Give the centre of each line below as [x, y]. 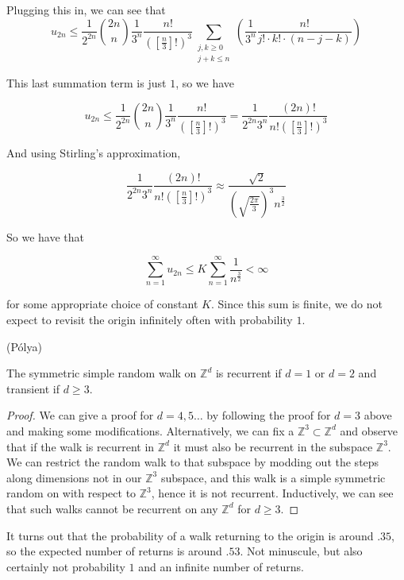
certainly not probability [66, 566]
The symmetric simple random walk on [102, 373]
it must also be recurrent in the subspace [273, 446]
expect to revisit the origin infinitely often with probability [150, 319]
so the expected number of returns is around [114, 551]
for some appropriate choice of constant [102, 304]
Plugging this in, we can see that [86, 10]
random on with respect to [71, 493]
